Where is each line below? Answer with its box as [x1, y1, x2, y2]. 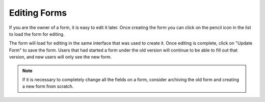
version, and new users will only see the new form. [9, 54, 112, 60]
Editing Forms [9, 7, 67, 18]
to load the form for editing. [9, 31, 65, 37]
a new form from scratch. [22, 83, 74, 89]
